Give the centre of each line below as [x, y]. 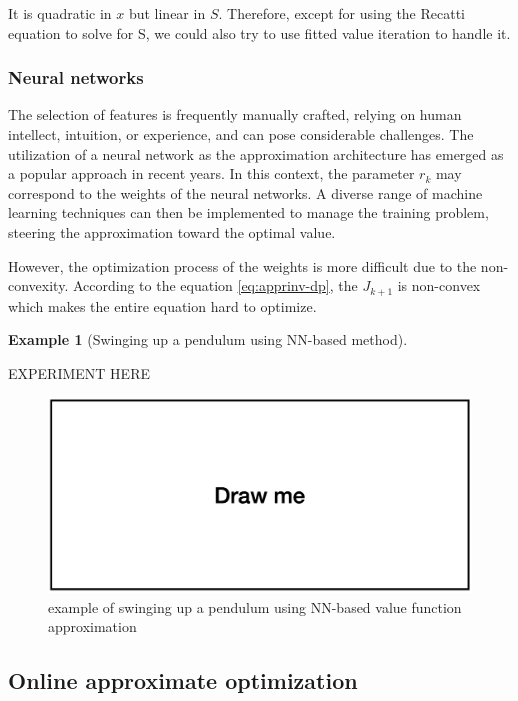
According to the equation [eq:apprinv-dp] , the [215, 285]
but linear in [167, 13]
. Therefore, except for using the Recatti [342, 13]
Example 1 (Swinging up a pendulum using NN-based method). [208, 339]
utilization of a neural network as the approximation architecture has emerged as [256, 153]
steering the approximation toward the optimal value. [172, 231]
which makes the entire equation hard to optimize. [162, 305]
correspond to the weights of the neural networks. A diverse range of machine [245, 192]
